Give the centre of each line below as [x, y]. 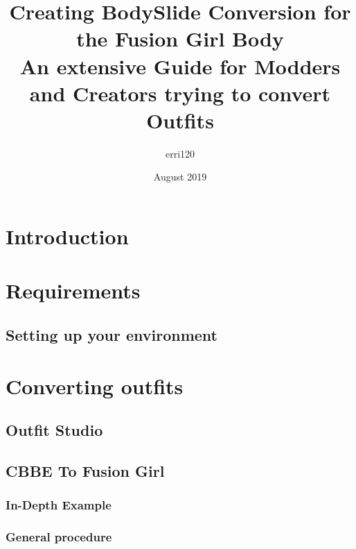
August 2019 [180, 177]
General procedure [59, 537]
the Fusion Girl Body [180, 39]
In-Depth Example [59, 505]
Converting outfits [95, 386]
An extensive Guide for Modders [180, 66]
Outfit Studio [54, 430]
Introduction [67, 236]
